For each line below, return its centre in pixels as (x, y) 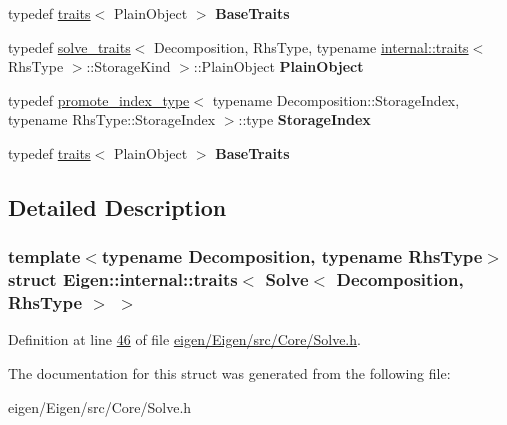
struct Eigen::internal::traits (123, 279)
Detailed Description (117, 206)
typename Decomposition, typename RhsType (292, 256)
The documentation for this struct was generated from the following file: (229, 373)
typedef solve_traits (69, 46)
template (44, 256)
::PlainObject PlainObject (278, 66)
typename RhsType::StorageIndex (112, 119)
